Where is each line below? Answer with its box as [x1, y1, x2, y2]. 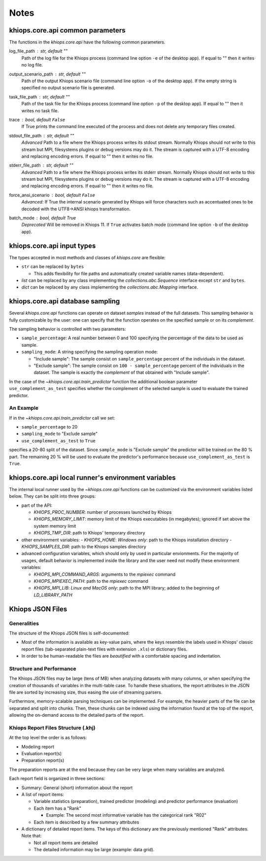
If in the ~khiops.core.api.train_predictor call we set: [9, 415, 115, 421]
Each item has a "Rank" [33, 805, 81, 811]
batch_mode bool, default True [9, 215, 76, 221]
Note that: [21, 833, 42, 839]
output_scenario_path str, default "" [9, 71, 86, 77]
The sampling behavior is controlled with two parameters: [9, 326, 126, 332]
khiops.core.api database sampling [9, 297, 120, 305]
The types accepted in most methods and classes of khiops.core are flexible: [9, 254, 166, 261]
